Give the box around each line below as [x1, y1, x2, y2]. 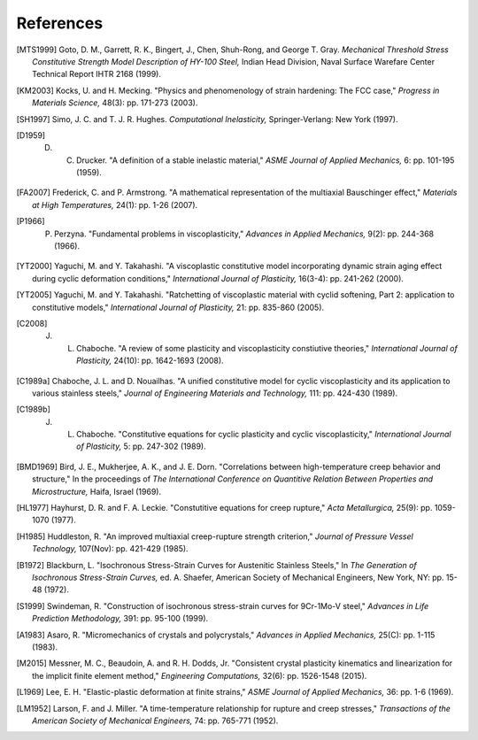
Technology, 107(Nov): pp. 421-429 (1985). [32, 543, 189, 554]
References [16, 13, 104, 33]
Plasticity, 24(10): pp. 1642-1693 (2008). [76, 355, 225, 366]
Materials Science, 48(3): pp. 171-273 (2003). [32, 97, 198, 108]
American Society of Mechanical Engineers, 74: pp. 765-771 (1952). [32, 715, 279, 726]
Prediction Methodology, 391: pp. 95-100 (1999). [32, 613, 209, 624]
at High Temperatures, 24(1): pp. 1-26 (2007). [32, 199, 198, 210]
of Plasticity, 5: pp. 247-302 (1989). [76, 441, 207, 451]
